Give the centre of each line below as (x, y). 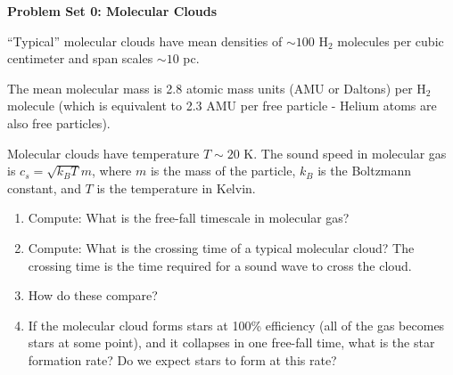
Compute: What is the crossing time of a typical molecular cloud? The (221, 247)
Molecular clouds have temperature (103, 153)
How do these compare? (93, 295)
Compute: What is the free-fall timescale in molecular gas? (189, 218)
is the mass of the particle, (223, 171)
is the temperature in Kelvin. (176, 187)
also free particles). (59, 122)
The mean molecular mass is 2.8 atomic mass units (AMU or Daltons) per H (217, 88)
